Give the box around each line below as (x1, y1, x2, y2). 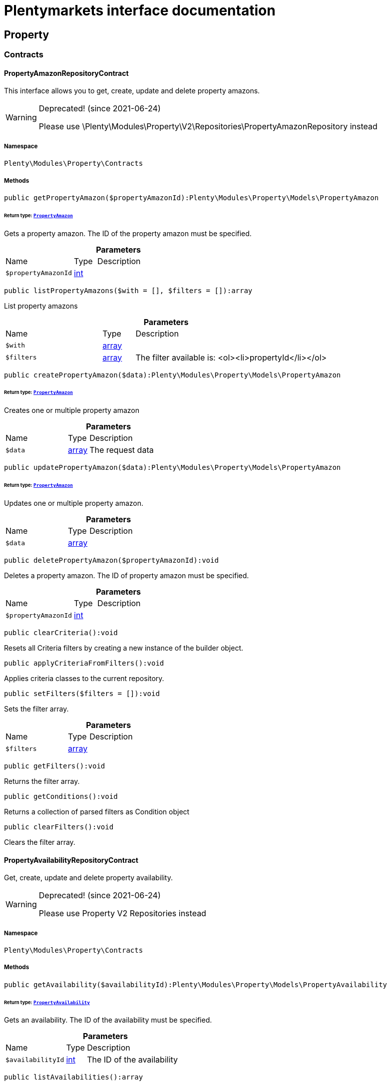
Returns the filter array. (4, 777, 80, 786)
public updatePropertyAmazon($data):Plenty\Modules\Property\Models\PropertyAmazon (4, 463, 341, 472)
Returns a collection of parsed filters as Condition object (4, 807, 190, 816)
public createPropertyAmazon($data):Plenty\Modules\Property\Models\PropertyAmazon (4, 370, 341, 379)
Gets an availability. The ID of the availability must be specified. (4, 1016, 212, 1025)
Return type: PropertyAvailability (4, 999, 90, 1005)
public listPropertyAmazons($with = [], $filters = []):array (4, 286, 253, 295)
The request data (89, 445, 154, 455)
